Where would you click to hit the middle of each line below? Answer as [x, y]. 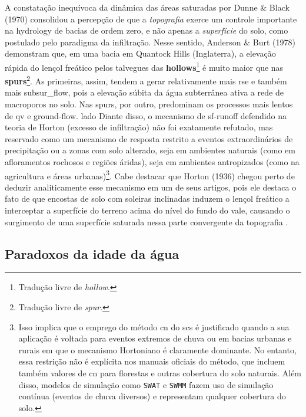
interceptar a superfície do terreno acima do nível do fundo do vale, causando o [147, 210]
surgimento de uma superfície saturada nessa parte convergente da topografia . [147, 221]
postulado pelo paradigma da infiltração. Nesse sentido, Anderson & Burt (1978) [150, 42]
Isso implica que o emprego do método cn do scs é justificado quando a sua [154, 326]
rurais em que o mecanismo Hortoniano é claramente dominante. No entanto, [157, 349]
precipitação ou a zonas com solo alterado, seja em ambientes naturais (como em [150, 150]
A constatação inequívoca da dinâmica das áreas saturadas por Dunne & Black [147, 7]
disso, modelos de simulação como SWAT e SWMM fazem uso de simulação [146, 384]
